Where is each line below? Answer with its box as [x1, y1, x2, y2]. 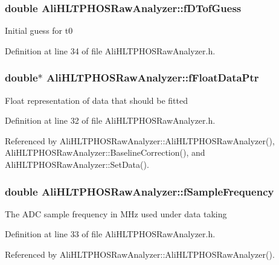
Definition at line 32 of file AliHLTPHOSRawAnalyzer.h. [5, 114, 216, 127]
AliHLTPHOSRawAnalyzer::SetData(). [5, 158, 149, 170]
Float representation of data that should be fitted [5, 94, 188, 106]
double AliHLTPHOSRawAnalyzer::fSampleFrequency [5, 184, 274, 199]
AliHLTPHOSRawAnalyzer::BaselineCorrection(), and [5, 146, 205, 159]
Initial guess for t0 [5, 24, 73, 37]
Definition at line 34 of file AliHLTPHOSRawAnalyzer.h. [5, 44, 216, 57]
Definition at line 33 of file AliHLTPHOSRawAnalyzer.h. [5, 228, 216, 240]
